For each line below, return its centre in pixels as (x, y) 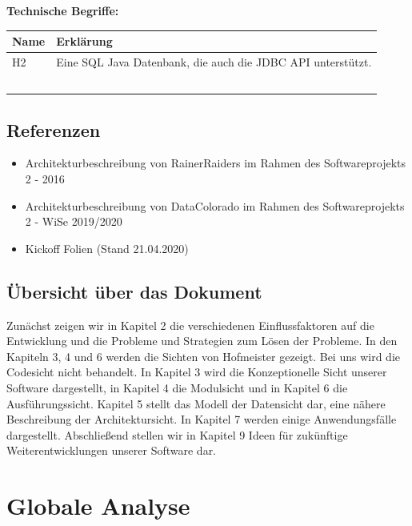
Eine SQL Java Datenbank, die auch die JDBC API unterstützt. (214, 61)
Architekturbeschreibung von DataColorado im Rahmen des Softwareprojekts (215, 205)
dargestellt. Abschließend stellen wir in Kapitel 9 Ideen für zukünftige (177, 434)
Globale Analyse (98, 506)
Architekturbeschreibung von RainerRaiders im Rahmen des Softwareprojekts (216, 163)
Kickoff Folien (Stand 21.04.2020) (107, 248)
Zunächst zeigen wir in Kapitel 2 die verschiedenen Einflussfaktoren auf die (190, 325)
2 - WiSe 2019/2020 (74, 221)
